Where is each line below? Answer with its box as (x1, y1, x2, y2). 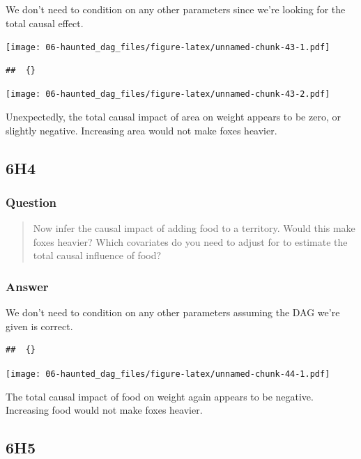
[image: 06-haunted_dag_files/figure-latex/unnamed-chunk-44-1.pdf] (6, 369, 330, 380)
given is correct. (6, 318, 73, 333)
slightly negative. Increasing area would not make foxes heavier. (6, 123, 277, 137)
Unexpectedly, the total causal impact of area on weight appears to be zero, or (6, 109, 341, 124)
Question (6, 193, 57, 210)
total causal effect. (6, 15, 84, 30)
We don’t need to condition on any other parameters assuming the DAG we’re (6, 305, 340, 320)
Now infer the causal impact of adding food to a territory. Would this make (33, 221, 355, 235)
